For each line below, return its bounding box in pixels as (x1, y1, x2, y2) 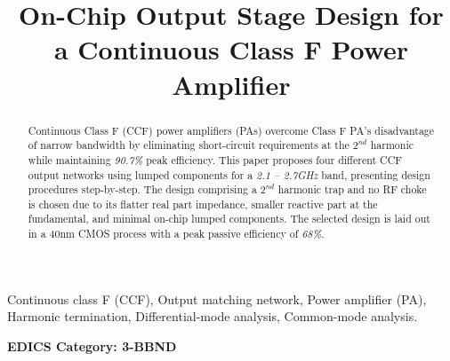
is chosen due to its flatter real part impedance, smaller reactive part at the (28, 196, 378, 211)
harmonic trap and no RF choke (277, 182, 427, 197)
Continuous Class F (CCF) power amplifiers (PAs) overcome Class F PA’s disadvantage (28, 122, 435, 137)
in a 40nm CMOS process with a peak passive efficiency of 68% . (28, 226, 325, 241)
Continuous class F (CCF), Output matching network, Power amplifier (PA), (7, 289, 427, 308)
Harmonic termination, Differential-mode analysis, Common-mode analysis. (7, 307, 418, 326)
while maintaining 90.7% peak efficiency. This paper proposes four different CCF (28, 152, 403, 167)
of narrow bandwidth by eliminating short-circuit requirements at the (28, 137, 350, 153)
